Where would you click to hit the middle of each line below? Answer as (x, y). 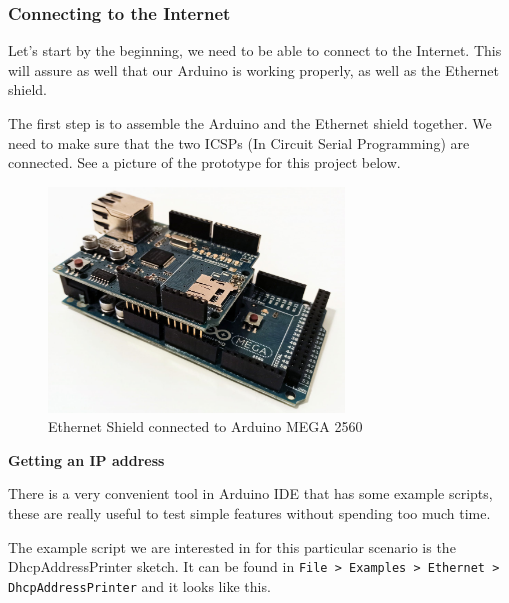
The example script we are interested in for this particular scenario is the (232, 546)
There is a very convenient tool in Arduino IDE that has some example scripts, (250, 493)
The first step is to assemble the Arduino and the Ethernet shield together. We (250, 123)
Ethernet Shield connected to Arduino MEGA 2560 (205, 426)
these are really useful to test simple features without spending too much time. (249, 512)
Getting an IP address (86, 459)
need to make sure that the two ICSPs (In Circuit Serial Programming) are (239, 142)
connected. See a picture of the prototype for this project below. (204, 162)
